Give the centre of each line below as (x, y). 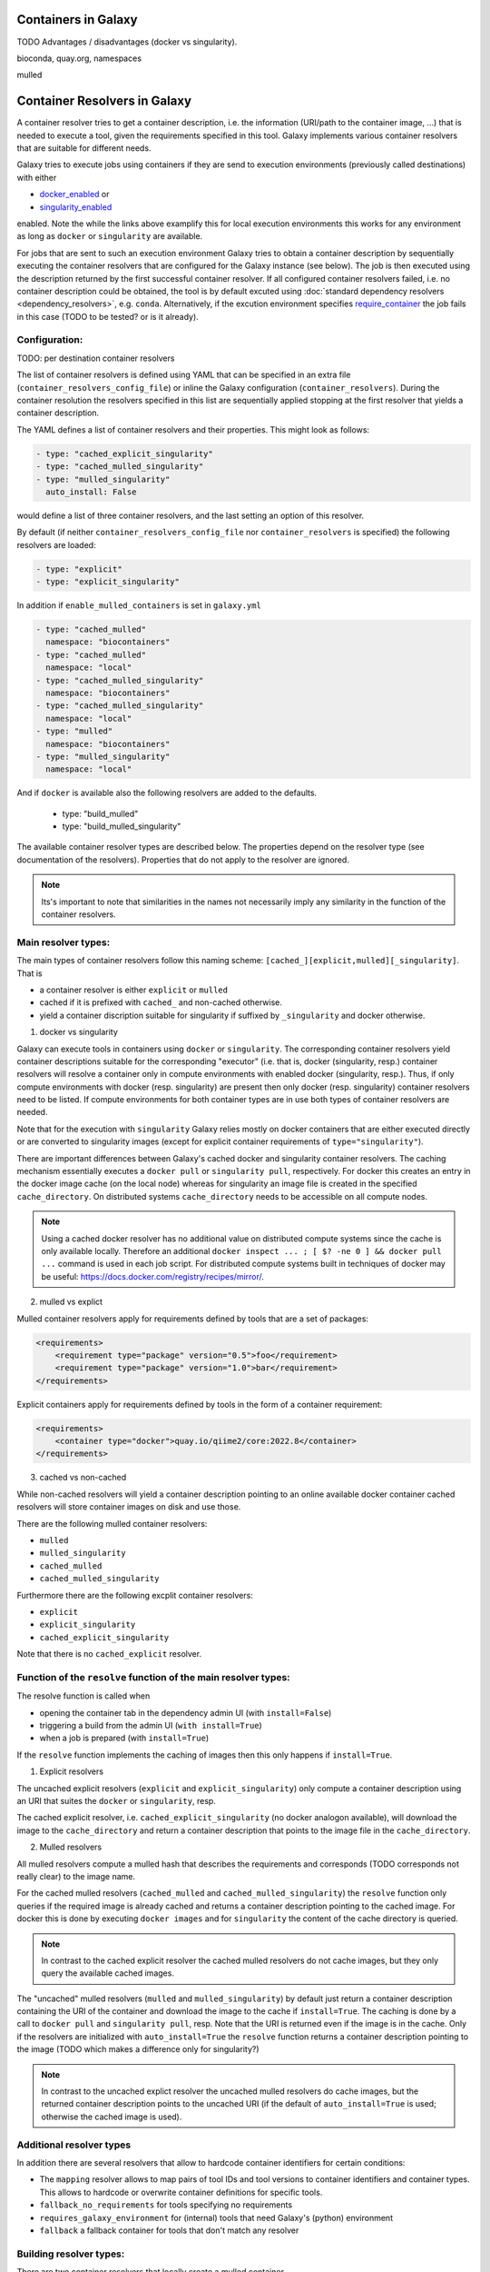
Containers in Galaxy (77, 20)
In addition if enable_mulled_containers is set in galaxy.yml (139, 605)
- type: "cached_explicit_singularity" (124, 453)
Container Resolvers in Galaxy (104, 101)
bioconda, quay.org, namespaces (79, 58)
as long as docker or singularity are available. (110, 236)
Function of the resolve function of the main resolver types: (153, 1677)
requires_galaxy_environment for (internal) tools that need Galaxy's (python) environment (216, 2217)
